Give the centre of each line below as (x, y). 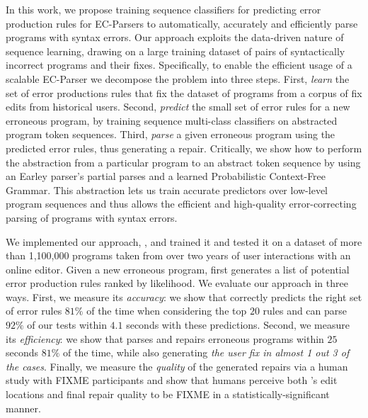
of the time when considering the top (167, 311)
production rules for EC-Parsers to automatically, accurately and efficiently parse (182, 23)
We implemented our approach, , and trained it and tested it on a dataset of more (184, 241)
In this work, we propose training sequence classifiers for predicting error (163, 9)
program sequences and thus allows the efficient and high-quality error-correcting (181, 204)
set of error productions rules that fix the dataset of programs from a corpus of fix (184, 92)
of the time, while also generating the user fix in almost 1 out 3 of (206, 352)
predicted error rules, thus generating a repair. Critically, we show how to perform (184, 148)
